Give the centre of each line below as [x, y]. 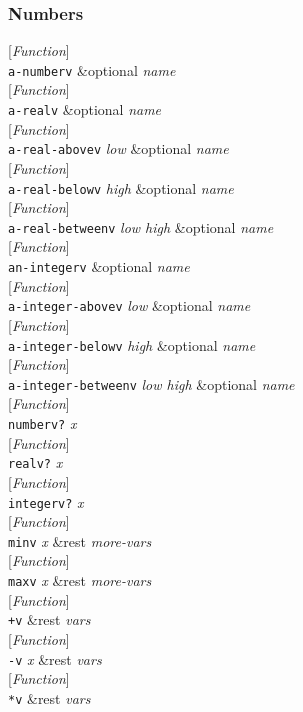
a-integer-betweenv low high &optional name [151, 383]
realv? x [35, 462]
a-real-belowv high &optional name [121, 187]
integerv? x [46, 501]
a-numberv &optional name [92, 69]
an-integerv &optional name [99, 266]
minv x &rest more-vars [80, 540]
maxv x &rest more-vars [80, 580]
